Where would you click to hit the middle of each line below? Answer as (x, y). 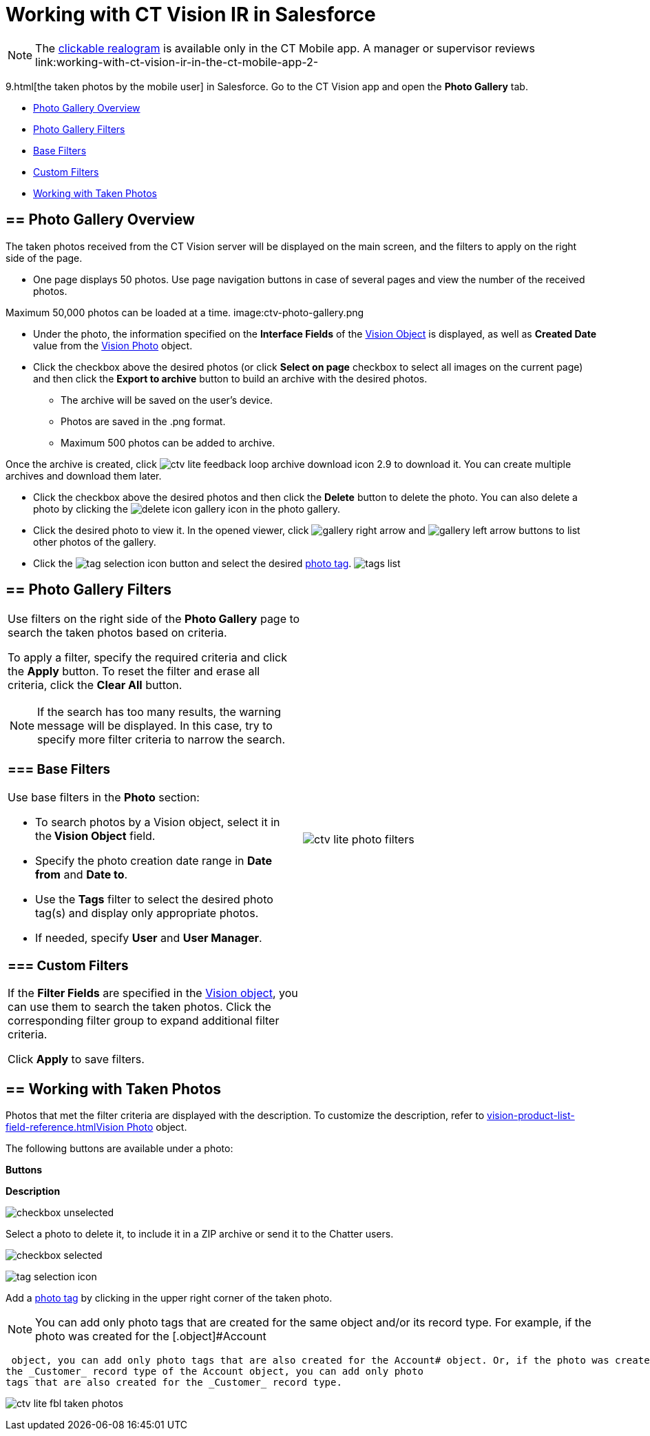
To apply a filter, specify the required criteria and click (147, 658)
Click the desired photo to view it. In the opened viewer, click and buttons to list (307, 530)
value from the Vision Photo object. (113, 345)
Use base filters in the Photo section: (104, 797)
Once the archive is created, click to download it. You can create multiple (289, 464)
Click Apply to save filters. (76, 1059)
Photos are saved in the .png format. (143, 421)
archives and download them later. (84, 475)
